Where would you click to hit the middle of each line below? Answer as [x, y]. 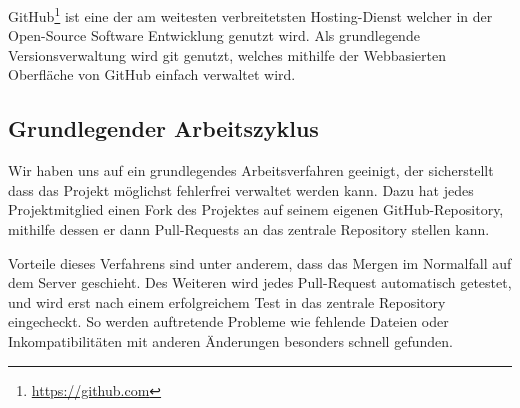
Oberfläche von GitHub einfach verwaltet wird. [152, 74]
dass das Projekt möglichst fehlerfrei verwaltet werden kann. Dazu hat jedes [241, 189]
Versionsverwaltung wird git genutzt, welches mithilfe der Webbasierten [227, 54]
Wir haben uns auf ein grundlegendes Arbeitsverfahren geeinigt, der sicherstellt [251, 170]
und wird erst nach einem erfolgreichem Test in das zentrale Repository [227, 301]
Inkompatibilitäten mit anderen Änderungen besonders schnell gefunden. [230, 340]
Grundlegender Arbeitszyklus [163, 128]
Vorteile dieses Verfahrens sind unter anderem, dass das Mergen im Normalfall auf [260, 262]
